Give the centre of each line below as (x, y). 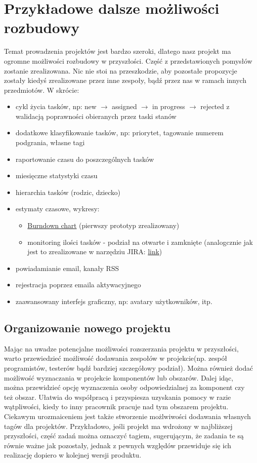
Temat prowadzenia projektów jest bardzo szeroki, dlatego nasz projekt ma (118, 51)
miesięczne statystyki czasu (57, 175)
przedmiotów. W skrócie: (42, 90)
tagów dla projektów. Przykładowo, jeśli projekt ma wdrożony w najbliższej (118, 426)
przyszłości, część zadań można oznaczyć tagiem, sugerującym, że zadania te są (124, 436)
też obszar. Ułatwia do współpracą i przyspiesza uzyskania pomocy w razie (118, 397)
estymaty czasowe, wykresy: (58, 209)
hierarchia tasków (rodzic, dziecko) (68, 192)
